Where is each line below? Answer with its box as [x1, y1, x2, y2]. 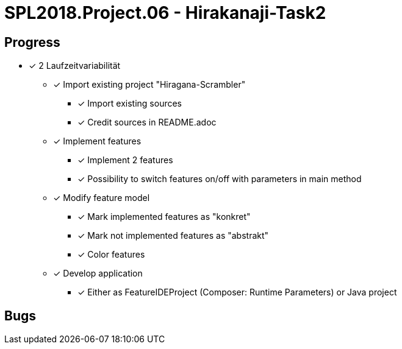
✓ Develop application [53, 268, 143, 279]
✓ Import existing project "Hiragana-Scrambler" [53, 79, 246, 90]
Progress [4, 34, 60, 50]
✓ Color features [77, 249, 145, 260]
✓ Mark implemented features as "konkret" [77, 211, 251, 222]
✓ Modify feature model [53, 192, 150, 203]
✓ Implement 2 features [77, 155, 173, 166]
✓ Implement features [53, 136, 142, 147]
